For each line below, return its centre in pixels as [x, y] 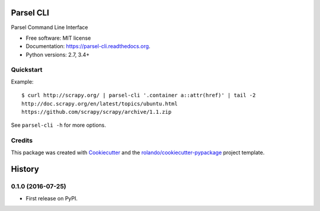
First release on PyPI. [52, 198]
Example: [22, 81]
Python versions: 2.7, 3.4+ [58, 55]
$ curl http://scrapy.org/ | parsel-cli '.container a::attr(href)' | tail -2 [139, 95]
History [25, 169]
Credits [22, 140]
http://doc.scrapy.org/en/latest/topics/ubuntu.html [100, 103]
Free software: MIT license [58, 38]
